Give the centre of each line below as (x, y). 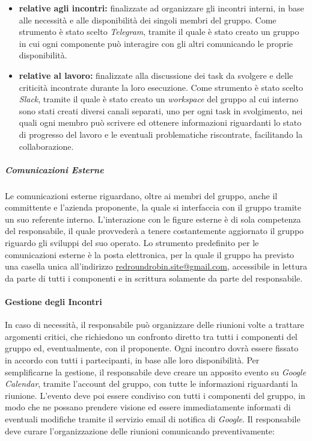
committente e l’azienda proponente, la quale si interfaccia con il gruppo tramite (153, 207)
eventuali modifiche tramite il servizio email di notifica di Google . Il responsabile (153, 418)
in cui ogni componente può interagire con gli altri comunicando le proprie (156, 43)
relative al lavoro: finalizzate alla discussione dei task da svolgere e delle (156, 75)
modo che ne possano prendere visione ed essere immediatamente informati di (148, 407)
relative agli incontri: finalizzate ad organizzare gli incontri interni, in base (161, 8)
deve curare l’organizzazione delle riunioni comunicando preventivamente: (140, 430)
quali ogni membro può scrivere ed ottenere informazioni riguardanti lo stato (160, 122)
